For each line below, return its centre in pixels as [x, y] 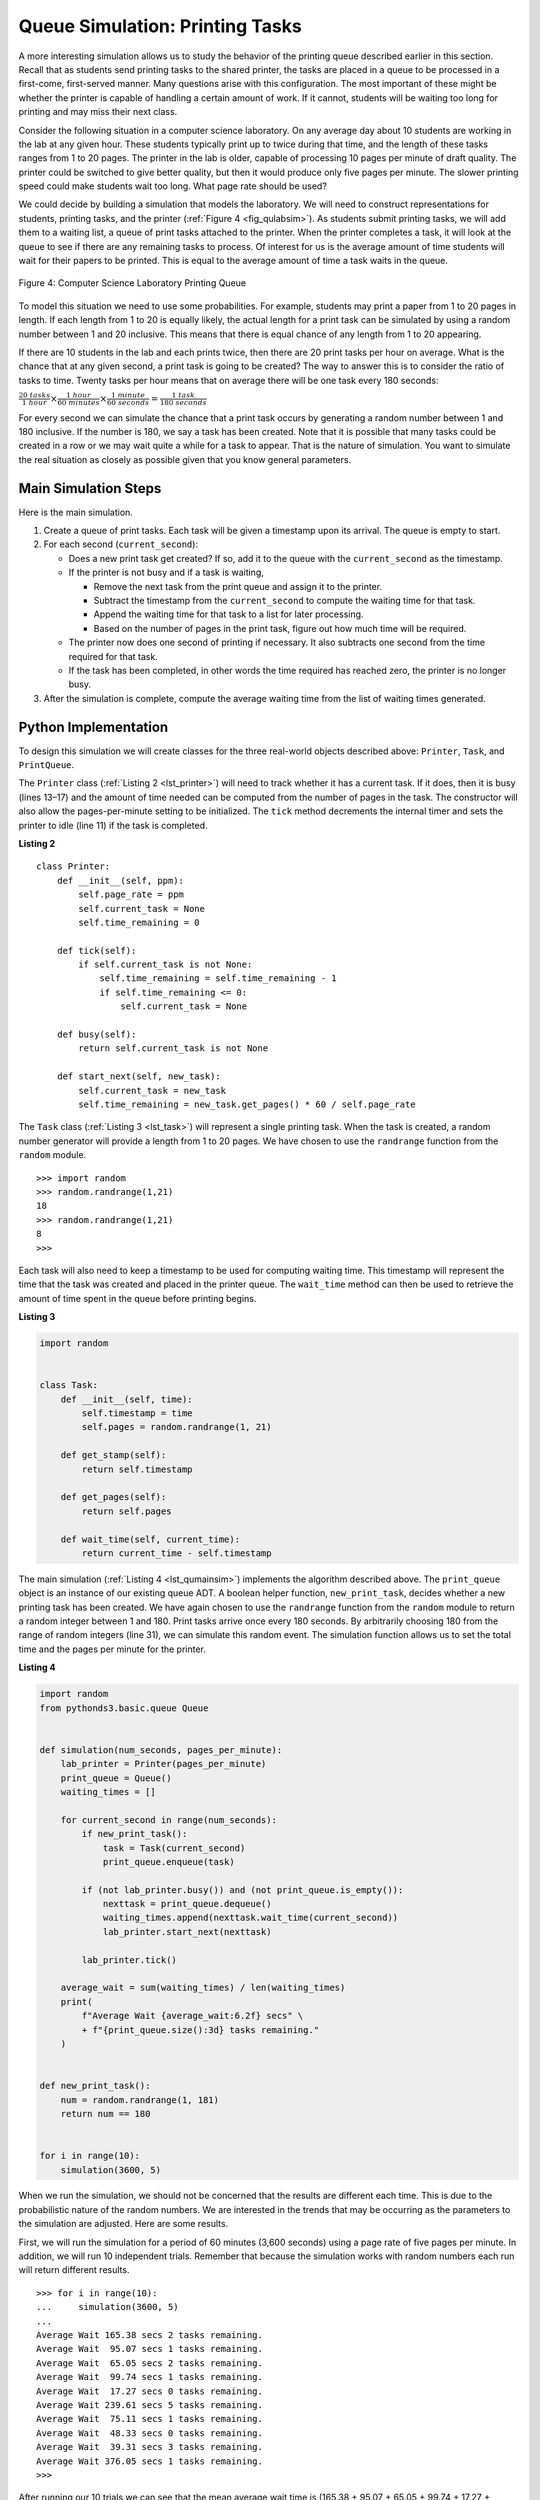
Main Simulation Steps [90, 488]
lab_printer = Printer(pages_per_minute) [163, 1764]
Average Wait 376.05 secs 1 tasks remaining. [150, 2461]
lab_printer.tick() [129, 1959]
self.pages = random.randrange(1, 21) [176, 1427]
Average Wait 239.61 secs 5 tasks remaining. [150, 2404]
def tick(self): [96, 950]
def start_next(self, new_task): [139, 1076]
